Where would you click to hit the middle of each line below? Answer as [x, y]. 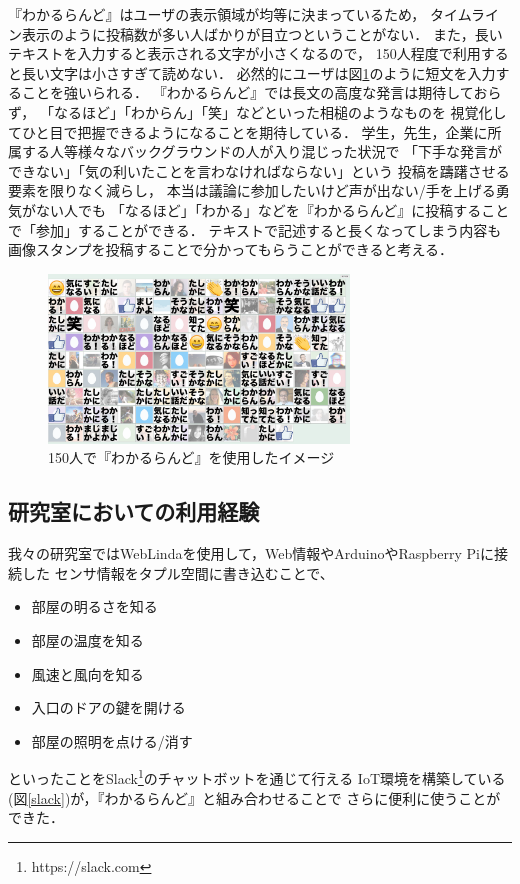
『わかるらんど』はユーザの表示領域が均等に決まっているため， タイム [240, 14]
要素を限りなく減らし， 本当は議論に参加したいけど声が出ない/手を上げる [252, 190]
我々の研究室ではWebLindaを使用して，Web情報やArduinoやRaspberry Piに [251, 553]
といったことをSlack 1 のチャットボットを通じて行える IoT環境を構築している [257, 776]
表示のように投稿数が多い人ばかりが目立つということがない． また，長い [262, 33]
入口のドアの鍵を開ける [108, 707]
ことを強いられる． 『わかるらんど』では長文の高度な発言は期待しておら [261, 92]
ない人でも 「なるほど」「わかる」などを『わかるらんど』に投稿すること [272, 209]
